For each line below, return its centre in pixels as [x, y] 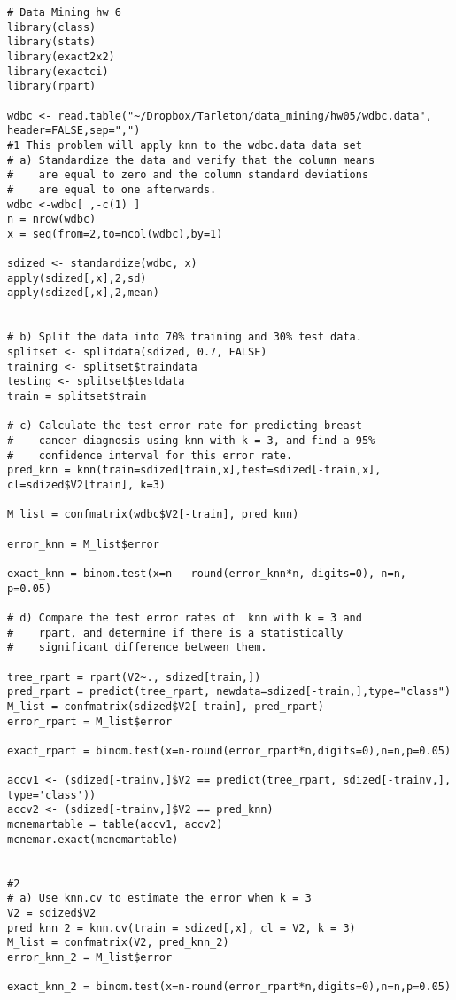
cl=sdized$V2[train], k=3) [86, 485]
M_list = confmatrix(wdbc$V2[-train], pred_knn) [153, 515]
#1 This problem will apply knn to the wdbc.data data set [185, 145]
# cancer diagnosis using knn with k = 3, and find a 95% [191, 441]
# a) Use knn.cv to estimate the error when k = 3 [159, 898]
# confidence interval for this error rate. [150, 455]
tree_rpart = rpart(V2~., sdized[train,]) [134, 677]
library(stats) [52, 42]
